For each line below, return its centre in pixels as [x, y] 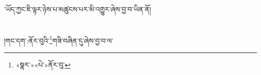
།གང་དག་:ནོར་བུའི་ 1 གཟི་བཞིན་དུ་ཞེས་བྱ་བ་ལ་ [59, 39]
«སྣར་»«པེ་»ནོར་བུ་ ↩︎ [43, 65]
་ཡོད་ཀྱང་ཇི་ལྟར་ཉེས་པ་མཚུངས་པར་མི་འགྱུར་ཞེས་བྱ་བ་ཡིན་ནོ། [78, 9]
